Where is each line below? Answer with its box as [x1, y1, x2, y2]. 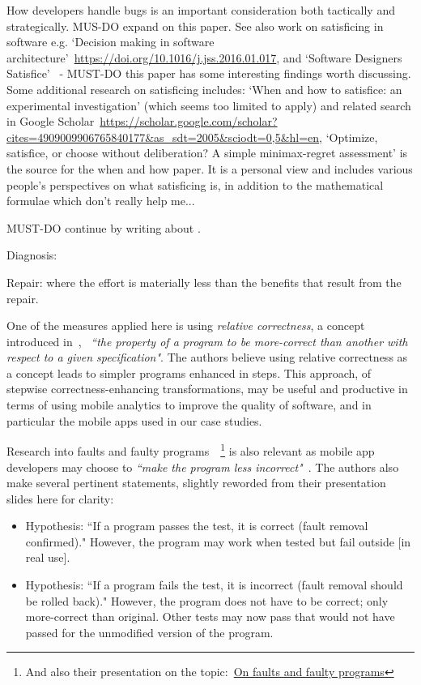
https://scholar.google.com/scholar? [100, 113, 278, 130]
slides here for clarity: [6, 490, 114, 507]
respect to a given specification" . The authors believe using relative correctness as [6, 349, 408, 366]
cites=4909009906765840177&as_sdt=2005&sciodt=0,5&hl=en [6, 128, 320, 145]
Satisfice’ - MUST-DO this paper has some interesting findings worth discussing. [6, 65, 411, 82]
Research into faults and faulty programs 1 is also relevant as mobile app [6, 440, 375, 459]
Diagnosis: [6, 246, 57, 263]
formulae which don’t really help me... [6, 192, 195, 209]
